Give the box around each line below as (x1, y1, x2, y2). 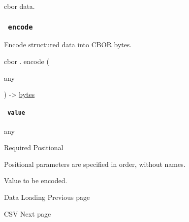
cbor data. (4, 1, 35, 11)
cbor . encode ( (4, 56, 49, 66)
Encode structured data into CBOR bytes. (4, 39, 132, 50)
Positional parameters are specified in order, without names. (4, 159, 186, 169)
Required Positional (4, 142, 63, 153)
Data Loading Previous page (4, 191, 90, 202)
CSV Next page (4, 208, 51, 219)
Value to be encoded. (4, 175, 67, 186)
